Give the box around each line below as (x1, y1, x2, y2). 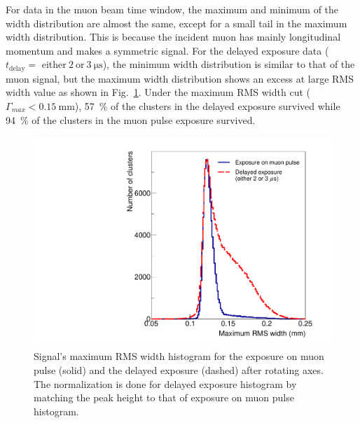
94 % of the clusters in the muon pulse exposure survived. (6, 112, 256, 127)
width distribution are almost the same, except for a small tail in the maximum (6, 15, 347, 30)
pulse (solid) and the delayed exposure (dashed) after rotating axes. (34, 363, 324, 377)
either (41, 57, 67, 71)
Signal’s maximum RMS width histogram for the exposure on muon (34, 349, 324, 363)
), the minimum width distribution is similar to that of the (102, 57, 355, 71)
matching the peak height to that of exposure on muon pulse (34, 390, 294, 405)
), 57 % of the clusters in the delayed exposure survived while (74, 99, 340, 113)
